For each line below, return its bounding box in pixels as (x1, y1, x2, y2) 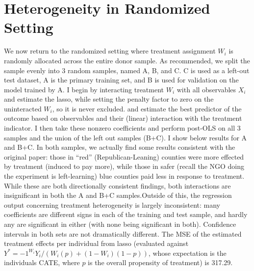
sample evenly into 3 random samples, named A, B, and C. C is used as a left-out (4, 65, 250, 75)
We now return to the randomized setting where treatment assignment (4, 46, 216, 56)
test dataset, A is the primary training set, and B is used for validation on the (4, 75, 239, 85)
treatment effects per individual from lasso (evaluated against (4, 238, 189, 248)
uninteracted (4, 103, 42, 113)
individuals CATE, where (4, 257, 80, 268)
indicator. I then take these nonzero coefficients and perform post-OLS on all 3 (4, 123, 241, 133)
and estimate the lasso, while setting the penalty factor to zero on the (4, 94, 214, 104)
